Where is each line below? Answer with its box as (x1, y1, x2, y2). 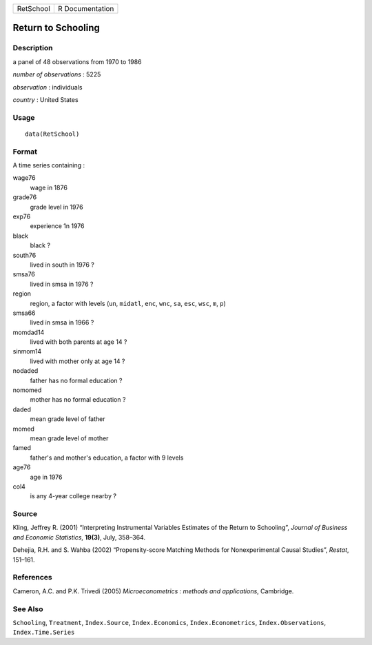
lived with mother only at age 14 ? (30, 357, 125, 365)
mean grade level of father (30, 415, 106, 423)
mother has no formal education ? (30, 396, 126, 404)
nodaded (12, 367, 39, 375)
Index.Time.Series (12, 628, 75, 637)
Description (12, 43, 53, 53)
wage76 (12, 174, 36, 182)
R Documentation (57, 4, 114, 13)
